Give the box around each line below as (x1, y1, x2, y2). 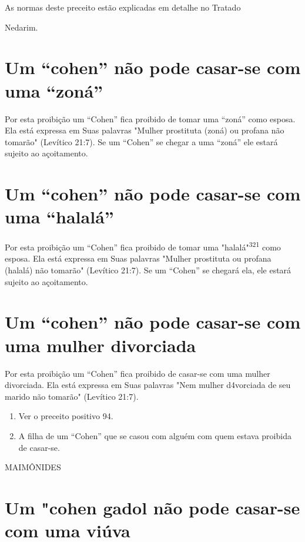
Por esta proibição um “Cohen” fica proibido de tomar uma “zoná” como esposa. (5, 112, 296, 125)
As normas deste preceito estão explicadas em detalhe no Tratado (5, 1, 241, 13)
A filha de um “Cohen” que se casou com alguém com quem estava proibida (18, 429, 291, 441)
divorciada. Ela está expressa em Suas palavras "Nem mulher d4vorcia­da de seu (5, 379, 291, 391)
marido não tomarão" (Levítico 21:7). (5, 390, 139, 402)
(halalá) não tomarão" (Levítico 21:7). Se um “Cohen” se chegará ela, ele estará (5, 264, 291, 276)
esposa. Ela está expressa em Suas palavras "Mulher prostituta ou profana (5, 252, 272, 265)
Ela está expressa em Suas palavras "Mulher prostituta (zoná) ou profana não (5, 124, 284, 136)
